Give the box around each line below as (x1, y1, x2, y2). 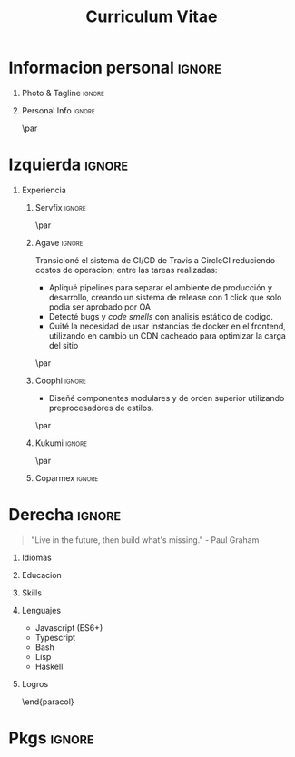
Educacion (21, 569, 63, 580)
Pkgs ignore (8, 728, 94, 748)
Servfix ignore (34, 202, 87, 212)
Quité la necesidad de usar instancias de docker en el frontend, (48, 320, 287, 331)
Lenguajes (21, 605, 61, 615)
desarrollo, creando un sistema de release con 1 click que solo (48, 291, 282, 302)
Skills (21, 587, 43, 598)
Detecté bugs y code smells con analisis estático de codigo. (48, 310, 274, 321)
